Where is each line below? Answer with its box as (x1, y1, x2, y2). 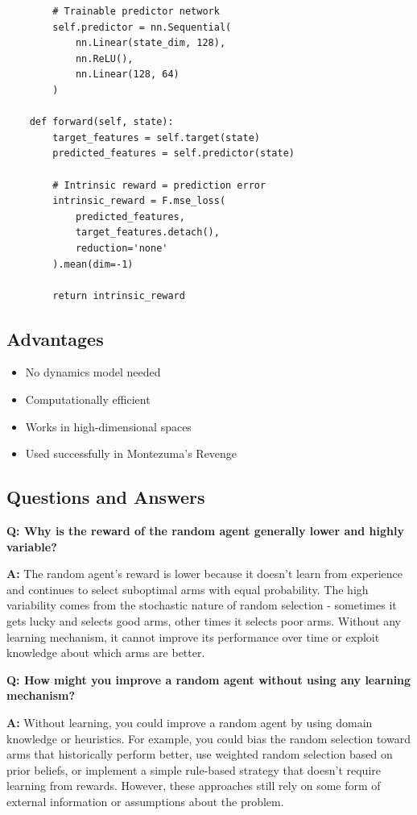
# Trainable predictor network (52, 6, 220, 17)
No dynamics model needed (25, 364, 161, 380)
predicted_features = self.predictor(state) (52, 148, 295, 160)
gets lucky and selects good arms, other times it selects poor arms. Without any (6, 613, 401, 630)
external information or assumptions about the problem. (6, 792, 284, 809)
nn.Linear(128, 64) (75, 69, 180, 81)
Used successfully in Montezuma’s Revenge (25, 445, 237, 462)
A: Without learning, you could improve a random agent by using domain (6, 714, 373, 730)
